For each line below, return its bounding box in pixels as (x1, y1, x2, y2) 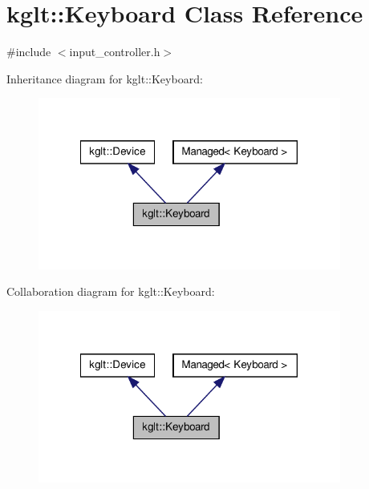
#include (6, 43, 51, 60)
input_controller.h (69, 43, 160, 60)
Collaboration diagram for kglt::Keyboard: (6, 283, 215, 300)
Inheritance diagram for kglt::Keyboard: (6, 70, 203, 87)
